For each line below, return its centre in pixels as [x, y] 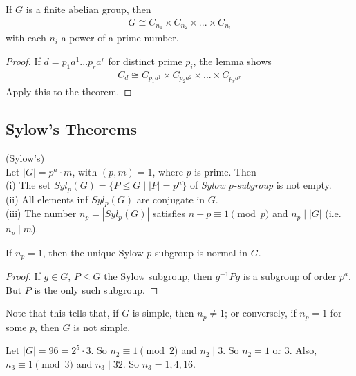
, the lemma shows [232, 61]
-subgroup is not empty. [282, 185]
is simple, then [163, 313]
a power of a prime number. [120, 38]
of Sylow [208, 185]
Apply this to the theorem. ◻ [69, 92]
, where [168, 171]
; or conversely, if [261, 313]
